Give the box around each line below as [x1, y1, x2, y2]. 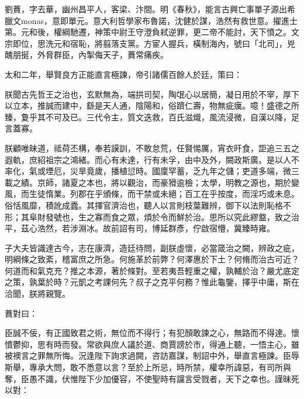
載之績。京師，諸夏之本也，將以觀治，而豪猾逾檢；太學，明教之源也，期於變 [5, 176, 299, 188]
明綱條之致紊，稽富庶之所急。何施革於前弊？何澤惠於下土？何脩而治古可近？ [5, 253, 299, 265]
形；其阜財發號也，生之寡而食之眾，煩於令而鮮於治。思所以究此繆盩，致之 [5, 210, 291, 223]
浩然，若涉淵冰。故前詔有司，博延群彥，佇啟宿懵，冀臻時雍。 [37, 222, 275, 234]
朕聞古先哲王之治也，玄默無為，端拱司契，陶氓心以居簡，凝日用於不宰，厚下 [5, 88, 299, 100]
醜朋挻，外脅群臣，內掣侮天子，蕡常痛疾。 [5, 48, 168, 61]
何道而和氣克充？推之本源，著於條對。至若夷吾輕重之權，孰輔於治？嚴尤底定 [5, 264, 299, 276]
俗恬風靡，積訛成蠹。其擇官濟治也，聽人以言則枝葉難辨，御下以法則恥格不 [5, 199, 291, 211]
